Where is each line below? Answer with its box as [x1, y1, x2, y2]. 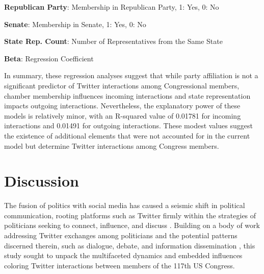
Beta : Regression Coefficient [4, 53, 94, 63]
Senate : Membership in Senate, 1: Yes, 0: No [4, 18, 146, 29]
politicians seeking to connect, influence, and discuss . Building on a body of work [4, 220, 260, 231]
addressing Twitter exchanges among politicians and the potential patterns [4, 230, 237, 241]
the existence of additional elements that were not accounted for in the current [4, 130, 250, 141]
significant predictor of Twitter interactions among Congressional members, [4, 80, 240, 90]
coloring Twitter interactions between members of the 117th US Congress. [4, 260, 235, 270]
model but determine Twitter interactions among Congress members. [4, 140, 219, 151]
